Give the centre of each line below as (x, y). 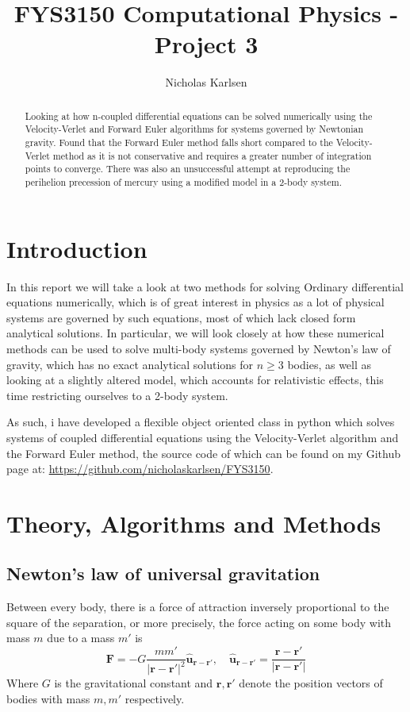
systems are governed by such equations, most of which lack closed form (181, 317)
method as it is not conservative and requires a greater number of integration (212, 155)
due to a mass (81, 638)
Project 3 (206, 44)
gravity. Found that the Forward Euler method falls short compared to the (179, 142)
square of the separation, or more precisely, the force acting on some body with (199, 622)
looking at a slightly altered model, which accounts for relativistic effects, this (195, 380)
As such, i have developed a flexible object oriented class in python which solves (201, 422)
